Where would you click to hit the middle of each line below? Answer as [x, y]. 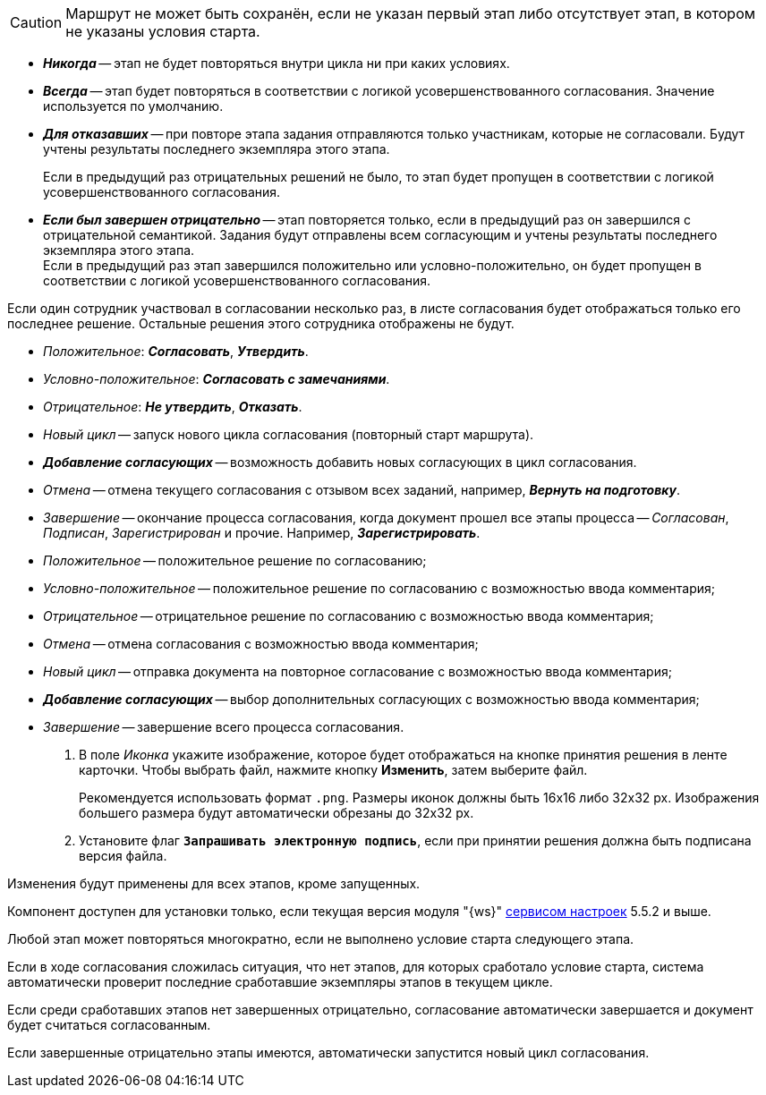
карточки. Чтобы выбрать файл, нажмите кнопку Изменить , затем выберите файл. [333, 770]
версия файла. [123, 856]
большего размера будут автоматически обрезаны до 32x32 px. [277, 813]
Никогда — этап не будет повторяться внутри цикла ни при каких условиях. [277, 63]
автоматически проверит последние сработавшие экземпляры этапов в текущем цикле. [280, 982]
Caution [36, 22]
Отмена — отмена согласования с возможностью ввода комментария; [261, 644]
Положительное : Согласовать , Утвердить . [176, 351]
